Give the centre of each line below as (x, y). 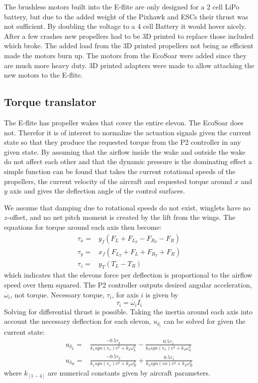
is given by (162, 294)
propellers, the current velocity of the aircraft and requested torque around (118, 181)
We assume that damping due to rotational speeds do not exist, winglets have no (127, 207)
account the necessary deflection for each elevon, (78, 321)
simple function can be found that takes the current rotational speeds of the (120, 171)
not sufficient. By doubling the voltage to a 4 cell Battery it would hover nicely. (125, 26)
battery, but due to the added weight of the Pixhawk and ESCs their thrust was (126, 16)
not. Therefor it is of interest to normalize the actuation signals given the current (128, 132)
